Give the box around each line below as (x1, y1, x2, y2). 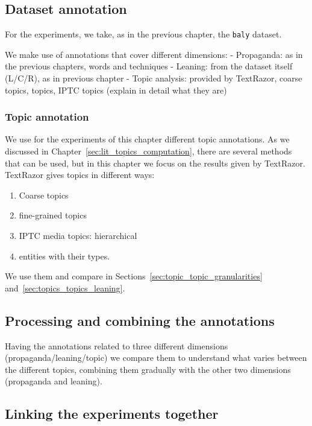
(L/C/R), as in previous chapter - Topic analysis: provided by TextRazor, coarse (5, 72, 302, 84)
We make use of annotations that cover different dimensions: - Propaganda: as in (5, 48, 303, 60)
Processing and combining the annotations (5, 311, 275, 329)
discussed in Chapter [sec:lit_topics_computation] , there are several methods (5, 145, 292, 157)
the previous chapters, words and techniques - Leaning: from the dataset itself (5, 60, 293, 72)
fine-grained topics (19, 209, 87, 221)
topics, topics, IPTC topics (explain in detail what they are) (5, 83, 227, 96)
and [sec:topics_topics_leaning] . (5, 281, 125, 294)
